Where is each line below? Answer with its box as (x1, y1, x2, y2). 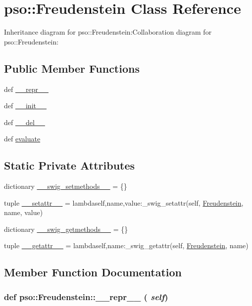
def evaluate (4, 133, 41, 144)
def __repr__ (4, 84, 49, 94)
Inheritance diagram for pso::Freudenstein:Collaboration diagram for (4, 27, 212, 37)
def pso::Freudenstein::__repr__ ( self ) (4, 290, 168, 303)
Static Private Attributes (4, 158, 135, 173)
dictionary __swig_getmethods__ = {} (4, 223, 128, 234)
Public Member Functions (4, 60, 140, 76)
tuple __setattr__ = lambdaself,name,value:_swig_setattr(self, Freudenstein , (4, 197, 244, 208)
